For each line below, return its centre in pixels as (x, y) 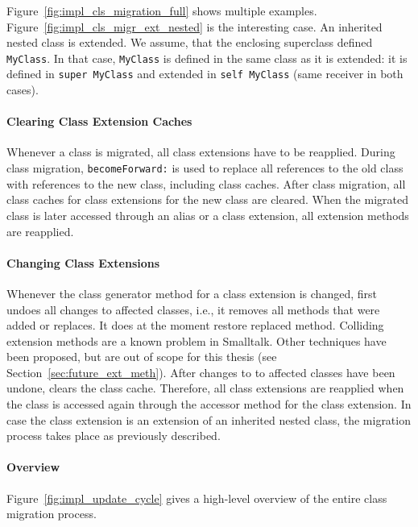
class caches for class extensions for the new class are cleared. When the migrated (207, 199)
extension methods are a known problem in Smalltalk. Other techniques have (197, 340)
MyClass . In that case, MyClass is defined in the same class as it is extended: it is (207, 58)
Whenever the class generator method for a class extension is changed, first (192, 293)
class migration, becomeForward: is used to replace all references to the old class (205, 168)
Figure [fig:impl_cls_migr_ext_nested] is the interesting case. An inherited (195, 26)
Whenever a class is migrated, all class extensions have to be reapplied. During (201, 152)
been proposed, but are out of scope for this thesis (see (142, 357)
